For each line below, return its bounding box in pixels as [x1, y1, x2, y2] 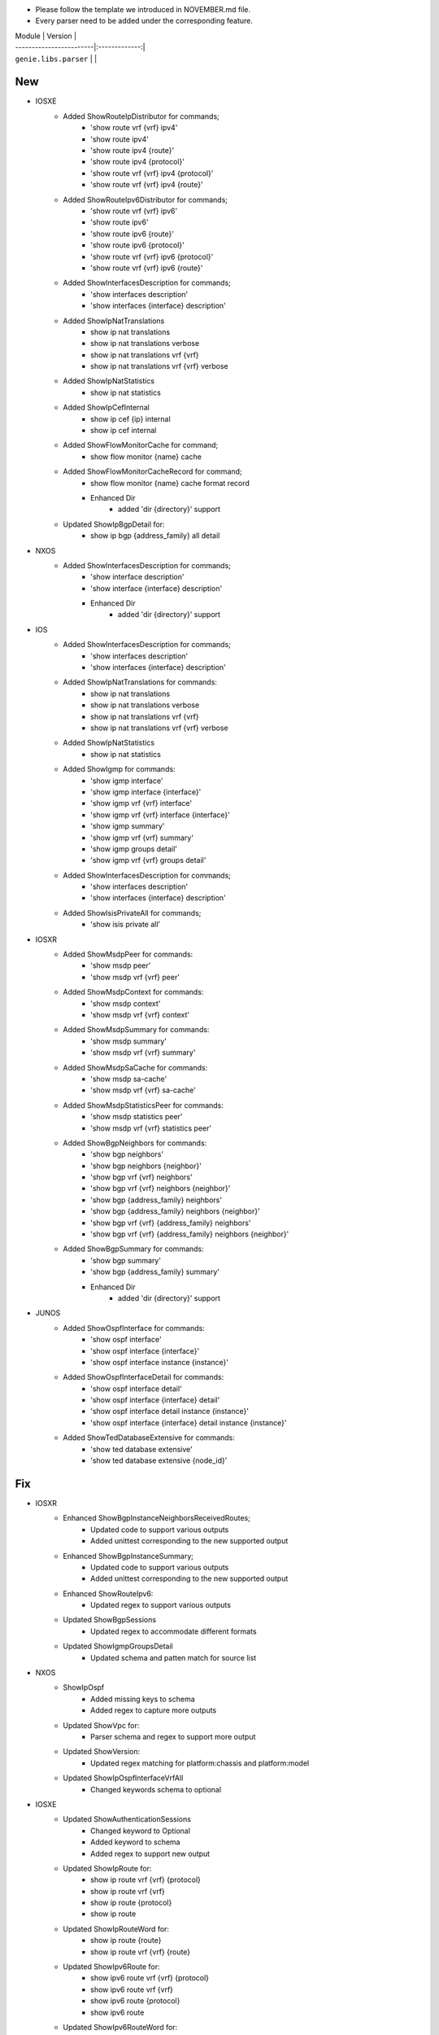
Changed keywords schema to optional [90, 1784, 222, 1794]
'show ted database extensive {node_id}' [90, 1455, 228, 1465]
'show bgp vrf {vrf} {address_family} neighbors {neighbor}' [90, 1229, 289, 1239]
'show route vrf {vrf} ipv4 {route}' [90, 180, 203, 190]
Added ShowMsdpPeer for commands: [63, 949, 193, 960]
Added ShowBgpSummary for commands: [63, 1244, 205, 1254]
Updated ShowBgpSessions [63, 1615, 157, 1625]
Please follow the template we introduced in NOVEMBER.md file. [35, 5, 251, 14]
